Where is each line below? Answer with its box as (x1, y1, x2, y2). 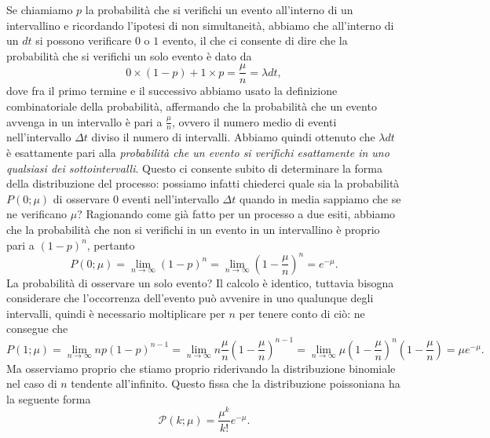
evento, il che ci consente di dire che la (162, 32, 348, 49)
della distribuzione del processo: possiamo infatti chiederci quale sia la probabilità (6, 175, 400, 192)
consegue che (6, 320, 68, 337)
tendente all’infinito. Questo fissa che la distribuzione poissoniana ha (71, 375, 400, 392)
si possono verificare (35, 32, 132, 49)
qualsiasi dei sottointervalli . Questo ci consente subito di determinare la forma (6, 159, 383, 176)
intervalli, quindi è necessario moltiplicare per (6, 305, 225, 321)
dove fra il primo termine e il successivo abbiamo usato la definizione (6, 82, 338, 99)
